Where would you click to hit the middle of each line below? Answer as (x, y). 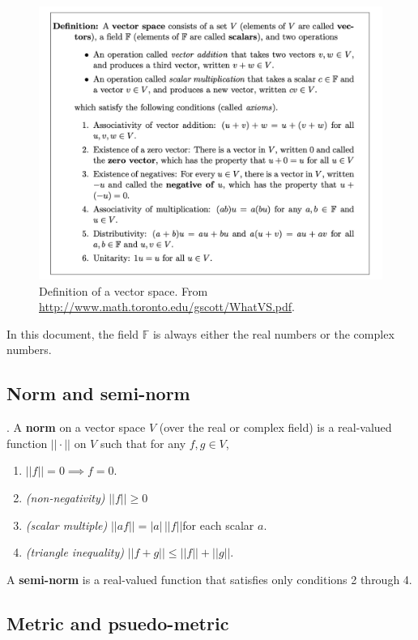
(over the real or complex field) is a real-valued (275, 427)
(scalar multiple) (66, 525)
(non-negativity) (65, 497)
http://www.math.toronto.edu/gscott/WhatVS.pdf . (167, 307)
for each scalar (218, 525)
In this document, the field (73, 333)
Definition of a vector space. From (124, 290)
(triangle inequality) (75, 552)
